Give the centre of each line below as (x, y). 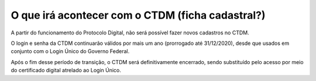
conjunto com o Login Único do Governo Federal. (70, 51)
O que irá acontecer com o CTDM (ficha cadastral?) (138, 15)
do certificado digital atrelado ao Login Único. (66, 71)
